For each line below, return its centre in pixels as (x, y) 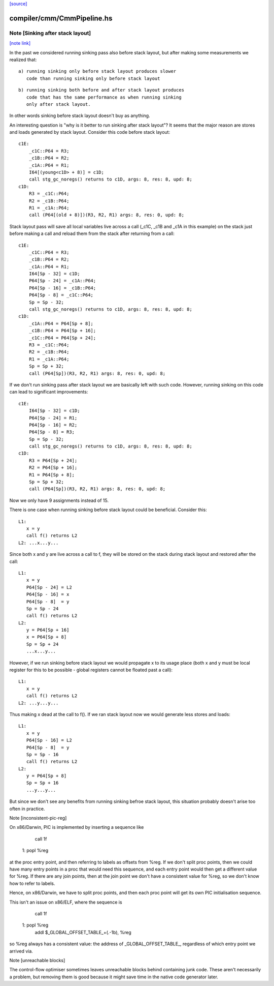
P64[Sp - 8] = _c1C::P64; (61, 295)
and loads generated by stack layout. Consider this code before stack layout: (90, 132)
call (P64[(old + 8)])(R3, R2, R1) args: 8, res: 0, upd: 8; (107, 215)
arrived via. (21, 951)
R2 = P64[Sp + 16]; (53, 468)
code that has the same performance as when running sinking (104, 97)
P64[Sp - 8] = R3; (52, 432)
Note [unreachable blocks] (37, 960)
